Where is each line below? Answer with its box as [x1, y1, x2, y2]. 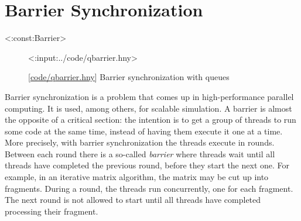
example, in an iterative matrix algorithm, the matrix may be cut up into [5, 171, 269, 183]
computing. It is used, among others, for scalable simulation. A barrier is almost [5, 102, 292, 114]
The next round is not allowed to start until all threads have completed [5, 194, 261, 206]
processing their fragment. [5, 205, 98, 217]
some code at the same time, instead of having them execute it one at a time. [5, 125, 283, 137]
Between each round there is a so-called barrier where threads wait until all [5, 147, 275, 160]
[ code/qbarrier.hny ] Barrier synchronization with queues [28, 71, 230, 83]
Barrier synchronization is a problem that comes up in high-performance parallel [5, 90, 294, 102]
